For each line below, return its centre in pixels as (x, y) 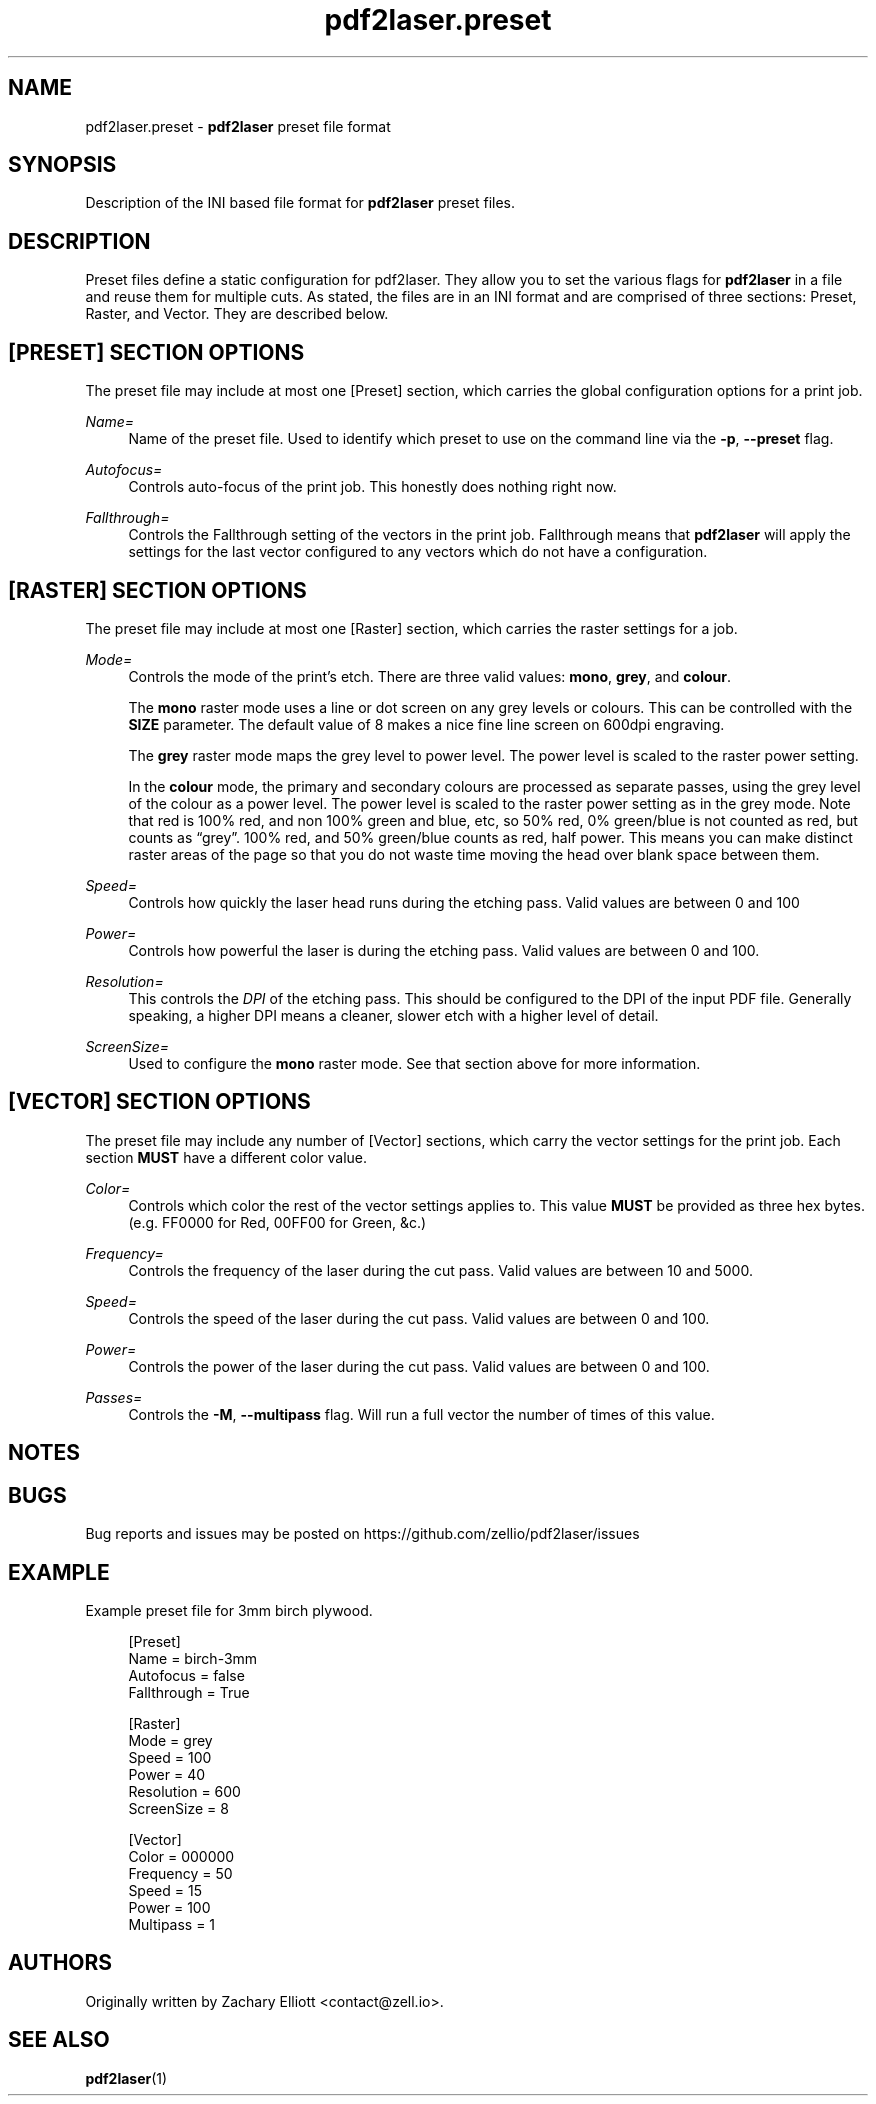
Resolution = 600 (184, 1791)
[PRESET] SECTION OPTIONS (156, 352)
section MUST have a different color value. (226, 1157)
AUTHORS (60, 1963)
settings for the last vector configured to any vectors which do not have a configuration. (418, 552)
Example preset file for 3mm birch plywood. (229, 1610)
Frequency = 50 (180, 1873)
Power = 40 (167, 1774)
